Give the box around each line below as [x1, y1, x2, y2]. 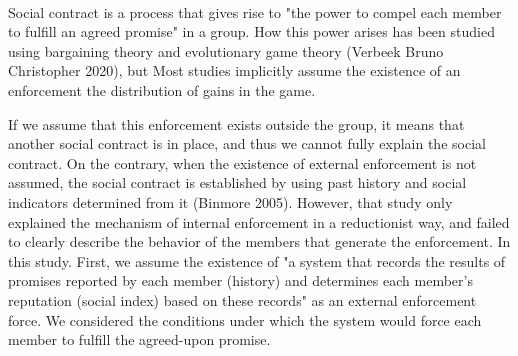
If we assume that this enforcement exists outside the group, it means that [8, 113, 465, 134]
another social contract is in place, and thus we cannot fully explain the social [8, 133, 486, 154]
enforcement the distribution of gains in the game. [8, 79, 316, 100]
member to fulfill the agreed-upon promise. [8, 329, 271, 350]
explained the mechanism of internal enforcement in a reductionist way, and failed [8, 211, 510, 232]
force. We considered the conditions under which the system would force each [8, 309, 482, 330]
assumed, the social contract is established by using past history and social [8, 172, 467, 193]
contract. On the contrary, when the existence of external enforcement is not [8, 152, 477, 173]
